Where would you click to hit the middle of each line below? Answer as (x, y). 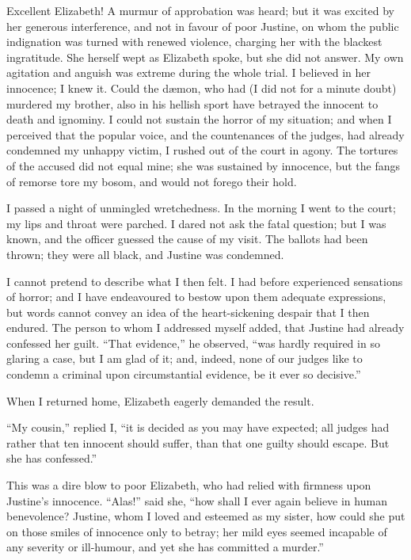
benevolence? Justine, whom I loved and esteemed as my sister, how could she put (206, 516)
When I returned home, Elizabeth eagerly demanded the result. (160, 400)
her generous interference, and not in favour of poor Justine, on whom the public (203, 26)
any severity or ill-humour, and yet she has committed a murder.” (165, 547)
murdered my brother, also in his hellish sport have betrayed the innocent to (192, 103)
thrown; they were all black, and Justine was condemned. (145, 254)
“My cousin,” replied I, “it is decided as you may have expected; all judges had (198, 427)
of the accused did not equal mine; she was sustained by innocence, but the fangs (204, 165)
